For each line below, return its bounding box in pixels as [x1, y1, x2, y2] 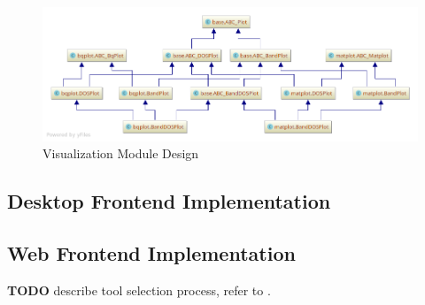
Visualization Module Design [42, 144, 199, 163]
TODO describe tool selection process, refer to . [7, 280, 271, 299]
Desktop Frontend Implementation [7, 187, 331, 215]
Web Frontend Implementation [7, 240, 296, 267]
